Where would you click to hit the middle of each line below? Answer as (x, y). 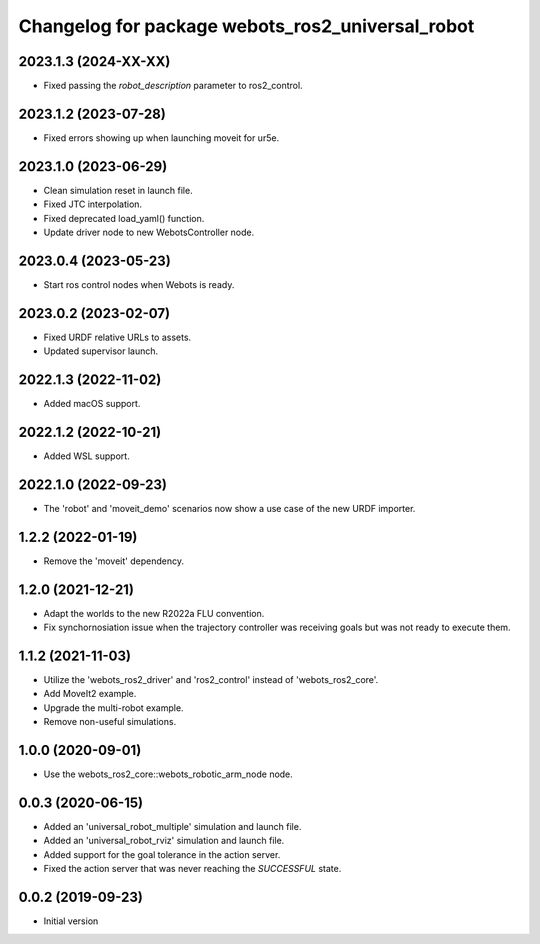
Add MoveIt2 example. (90, 694)
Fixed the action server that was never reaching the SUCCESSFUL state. (192, 869)
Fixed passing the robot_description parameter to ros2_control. (173, 86)
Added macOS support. (92, 404)
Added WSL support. (86, 456)
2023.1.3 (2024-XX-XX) (94, 61)
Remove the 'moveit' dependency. (114, 561)
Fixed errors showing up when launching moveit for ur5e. (161, 137)
